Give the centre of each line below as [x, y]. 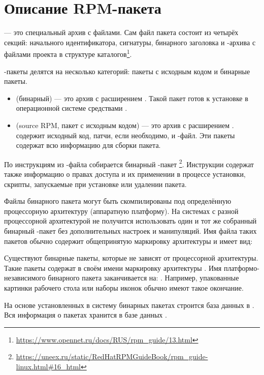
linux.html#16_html [48, 366]
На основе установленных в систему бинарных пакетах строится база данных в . [129, 305]
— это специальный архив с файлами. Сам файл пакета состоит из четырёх [121, 32]
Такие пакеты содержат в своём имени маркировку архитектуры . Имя [113, 268]
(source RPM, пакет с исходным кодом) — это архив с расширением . [125, 125]
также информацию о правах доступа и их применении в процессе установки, [125, 174]
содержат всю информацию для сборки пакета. [88, 145]
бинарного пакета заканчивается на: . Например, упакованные [143, 278]
